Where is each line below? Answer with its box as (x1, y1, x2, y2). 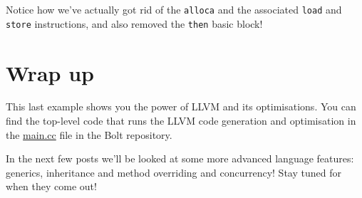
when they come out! (6, 179, 97, 194)
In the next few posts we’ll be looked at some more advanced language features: (6, 151, 354, 166)
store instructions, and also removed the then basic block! (6, 16, 263, 31)
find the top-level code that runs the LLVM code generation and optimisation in (6, 113, 356, 128)
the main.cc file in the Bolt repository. (6, 127, 172, 142)
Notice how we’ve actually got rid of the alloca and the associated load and (6, 2, 342, 16)
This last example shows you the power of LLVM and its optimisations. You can (6, 99, 356, 114)
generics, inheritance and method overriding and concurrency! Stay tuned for (6, 165, 341, 179)
